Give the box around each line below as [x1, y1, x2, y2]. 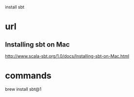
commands [5, 70, 52, 81]
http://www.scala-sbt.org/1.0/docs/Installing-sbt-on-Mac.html [5, 53, 130, 59]
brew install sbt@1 [5, 86, 41, 92]
